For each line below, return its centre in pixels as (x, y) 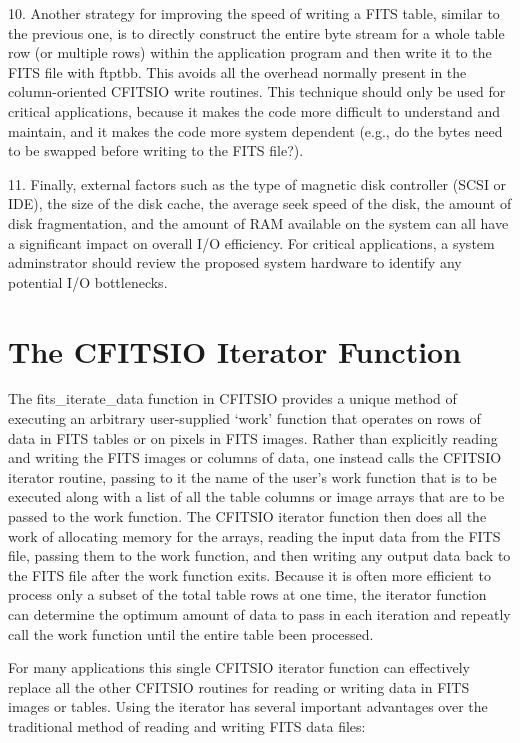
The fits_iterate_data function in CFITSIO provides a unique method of (232, 398)
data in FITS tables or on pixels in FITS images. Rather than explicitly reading (253, 437)
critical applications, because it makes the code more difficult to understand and (254, 110)
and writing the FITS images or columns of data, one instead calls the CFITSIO (255, 457)
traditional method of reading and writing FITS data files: (187, 725)
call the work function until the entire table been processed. (191, 633)
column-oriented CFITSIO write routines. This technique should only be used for (257, 91)
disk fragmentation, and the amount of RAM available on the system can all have (258, 222)
